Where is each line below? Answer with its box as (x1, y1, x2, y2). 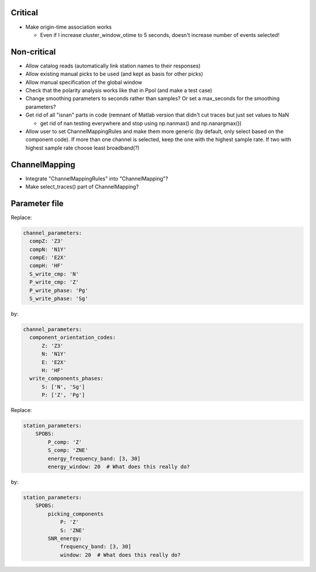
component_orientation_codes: (29, 334, 116, 341)
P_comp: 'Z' (47, 438, 82, 445)
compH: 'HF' (29, 263, 64, 269)
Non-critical (11, 47, 56, 57)
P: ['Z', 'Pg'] (42, 391, 85, 399)
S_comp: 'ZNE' (47, 447, 88, 454)
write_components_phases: (29, 375, 104, 382)
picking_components (47, 510, 104, 517)
